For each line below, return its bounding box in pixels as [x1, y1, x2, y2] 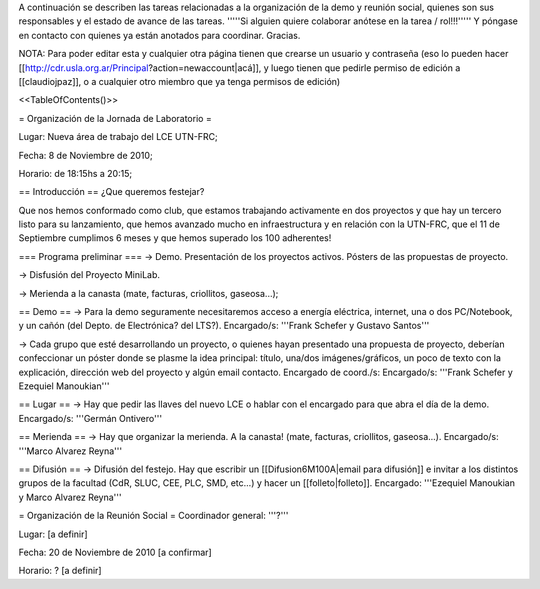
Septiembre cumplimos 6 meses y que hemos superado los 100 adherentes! [18, 232, 332, 244]
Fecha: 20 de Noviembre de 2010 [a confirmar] [18, 546, 212, 558]
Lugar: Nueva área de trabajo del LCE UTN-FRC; [18, 131, 219, 143]
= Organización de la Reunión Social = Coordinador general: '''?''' [18, 510, 289, 522]
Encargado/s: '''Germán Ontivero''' [18, 412, 163, 424]
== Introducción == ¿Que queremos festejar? [18, 186, 205, 198]
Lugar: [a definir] [18, 528, 89, 540]
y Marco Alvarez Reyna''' [18, 491, 122, 503]
